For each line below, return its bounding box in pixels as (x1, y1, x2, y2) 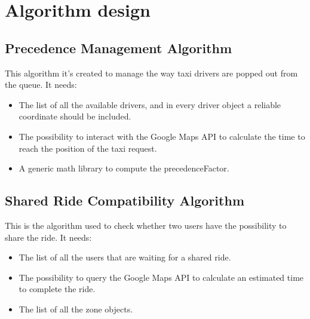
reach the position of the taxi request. (19, 142, 157, 154)
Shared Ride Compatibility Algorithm (5, 191, 244, 210)
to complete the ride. (19, 283, 96, 295)
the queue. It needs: (5, 78, 77, 91)
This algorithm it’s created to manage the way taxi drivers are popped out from (5, 66, 298, 79)
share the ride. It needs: (5, 231, 92, 243)
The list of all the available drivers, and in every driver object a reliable (19, 98, 281, 111)
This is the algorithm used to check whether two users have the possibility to (5, 219, 287, 231)
